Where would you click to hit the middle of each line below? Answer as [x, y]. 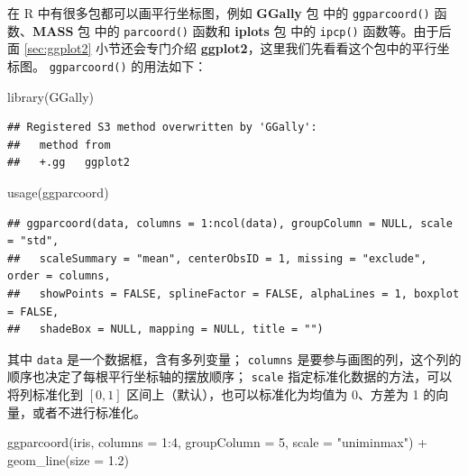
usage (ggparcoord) [58, 192]
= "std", [33, 241]
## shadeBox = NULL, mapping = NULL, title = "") [165, 330]
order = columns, [59, 276]
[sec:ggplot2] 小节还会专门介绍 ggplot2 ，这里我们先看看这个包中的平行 [230, 48]
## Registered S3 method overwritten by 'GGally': [162, 128]
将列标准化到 [45, 394]
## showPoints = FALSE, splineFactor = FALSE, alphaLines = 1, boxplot [234, 293]
